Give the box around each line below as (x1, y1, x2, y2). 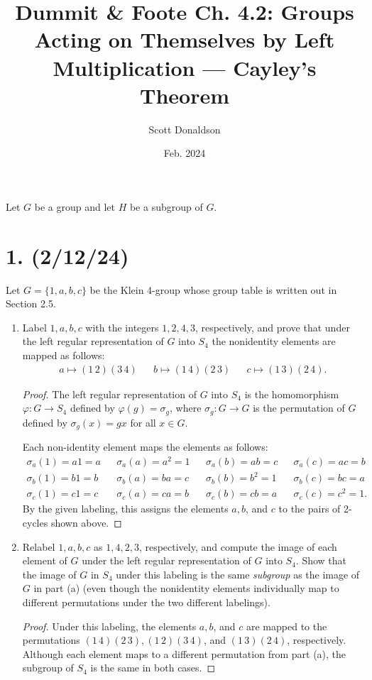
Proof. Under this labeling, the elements (22, 618, 197, 633)
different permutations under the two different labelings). (22, 595, 270, 609)
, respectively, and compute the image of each (138, 539, 337, 554)
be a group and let (34, 199, 115, 214)
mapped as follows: (22, 347, 105, 362)
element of (22, 553, 67, 568)
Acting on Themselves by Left (34, 25, 335, 54)
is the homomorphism (244, 386, 339, 401)
